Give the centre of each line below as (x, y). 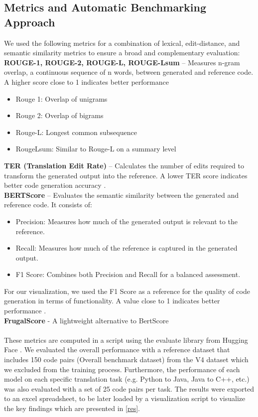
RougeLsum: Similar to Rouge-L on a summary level (96, 149)
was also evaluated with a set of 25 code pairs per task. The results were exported (129, 388)
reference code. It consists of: (48, 205)
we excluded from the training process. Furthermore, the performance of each (122, 369)
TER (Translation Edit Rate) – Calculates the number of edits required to (124, 165)
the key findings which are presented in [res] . (72, 408)
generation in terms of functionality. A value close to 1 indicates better (112, 301)
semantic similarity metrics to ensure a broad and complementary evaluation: (122, 53)
